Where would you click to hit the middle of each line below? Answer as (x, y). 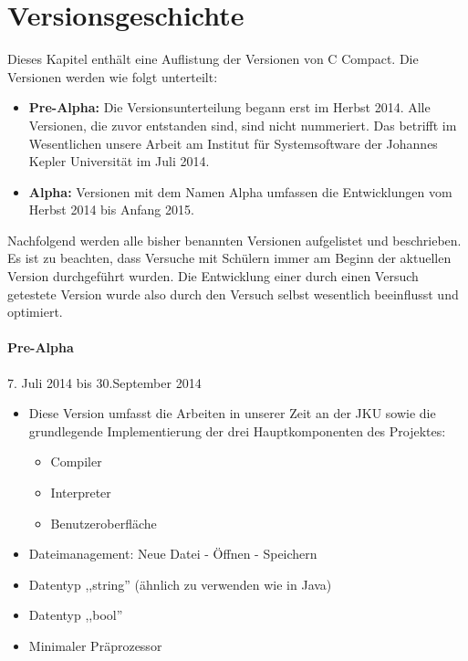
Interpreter (81, 493)
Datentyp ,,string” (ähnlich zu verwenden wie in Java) (180, 584)
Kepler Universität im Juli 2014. (119, 161)
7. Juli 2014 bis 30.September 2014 (104, 382)
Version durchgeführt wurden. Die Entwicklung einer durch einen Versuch (213, 276)
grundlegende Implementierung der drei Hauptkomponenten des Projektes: (237, 430)
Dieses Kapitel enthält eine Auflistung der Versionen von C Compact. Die (213, 59)
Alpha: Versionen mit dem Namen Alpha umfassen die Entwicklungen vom (240, 191)
